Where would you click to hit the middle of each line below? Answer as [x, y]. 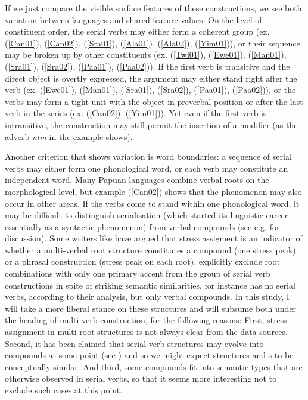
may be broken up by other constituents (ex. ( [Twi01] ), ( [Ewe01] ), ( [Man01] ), [146, 55]
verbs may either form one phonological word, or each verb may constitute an [147, 168]
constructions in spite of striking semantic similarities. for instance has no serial [150, 285]
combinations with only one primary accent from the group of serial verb [138, 273]
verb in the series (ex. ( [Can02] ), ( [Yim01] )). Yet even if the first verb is [136, 113]
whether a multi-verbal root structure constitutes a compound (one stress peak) [150, 249]
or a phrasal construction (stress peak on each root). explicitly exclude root [142, 261]
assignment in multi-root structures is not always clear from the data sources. [146, 332]
